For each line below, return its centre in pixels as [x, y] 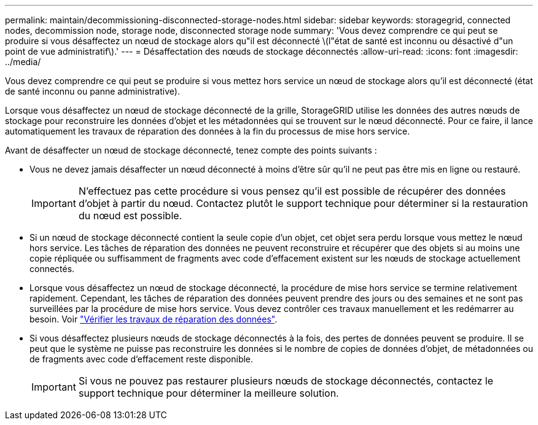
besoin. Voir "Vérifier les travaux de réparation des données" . [154, 319]
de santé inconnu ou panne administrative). [92, 91]
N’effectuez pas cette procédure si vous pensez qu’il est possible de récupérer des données [292, 191]
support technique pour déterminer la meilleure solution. [209, 393]
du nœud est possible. [130, 216]
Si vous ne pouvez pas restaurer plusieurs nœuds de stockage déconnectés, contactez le [286, 381]
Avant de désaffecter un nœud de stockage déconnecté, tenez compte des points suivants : [191, 150]
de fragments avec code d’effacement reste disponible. [142, 359]
